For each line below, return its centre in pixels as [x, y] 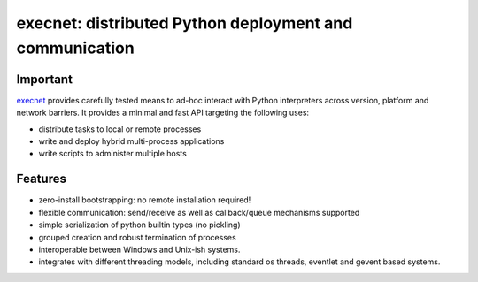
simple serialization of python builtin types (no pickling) [139, 225]
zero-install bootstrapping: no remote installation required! [145, 200]
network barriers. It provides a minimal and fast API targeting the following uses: [163, 113]
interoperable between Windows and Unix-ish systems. [139, 249]
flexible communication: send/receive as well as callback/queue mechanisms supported [199, 212]
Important [44, 79]
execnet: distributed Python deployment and [185, 23]
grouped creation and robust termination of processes [137, 237]
